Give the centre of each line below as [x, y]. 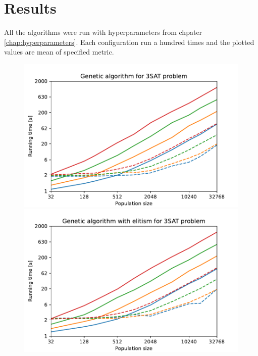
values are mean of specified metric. [59, 52]
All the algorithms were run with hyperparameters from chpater [103, 32]
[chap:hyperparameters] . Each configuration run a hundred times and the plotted [129, 42]
